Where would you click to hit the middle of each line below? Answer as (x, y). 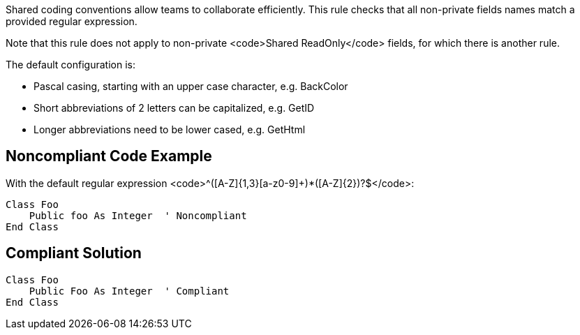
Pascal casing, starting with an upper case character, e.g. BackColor (191, 86)
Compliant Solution (74, 253)
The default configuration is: (70, 65)
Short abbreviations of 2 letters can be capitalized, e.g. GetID (174, 108)
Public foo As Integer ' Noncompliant (138, 215)
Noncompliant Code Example (109, 156)
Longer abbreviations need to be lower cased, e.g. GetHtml (170, 129)
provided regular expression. (72, 21)
